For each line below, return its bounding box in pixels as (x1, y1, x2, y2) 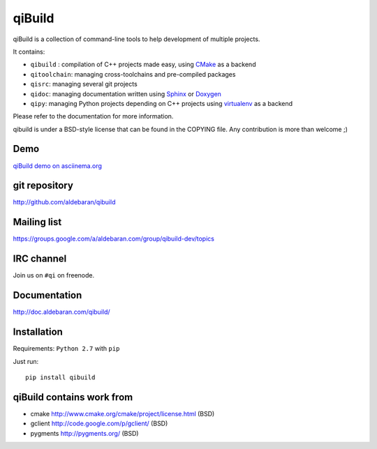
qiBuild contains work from (13, 391, 133, 403)
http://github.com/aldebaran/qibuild (13, 198, 116, 206)
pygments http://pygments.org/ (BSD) (30, 429, 139, 437)
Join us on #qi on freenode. (13, 271, 95, 280)
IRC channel (13, 253, 67, 265)
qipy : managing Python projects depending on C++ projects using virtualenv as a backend (30, 99, 293, 107)
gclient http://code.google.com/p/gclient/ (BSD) (30, 419, 168, 428)
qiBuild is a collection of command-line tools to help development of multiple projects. (13, 35, 260, 43)
